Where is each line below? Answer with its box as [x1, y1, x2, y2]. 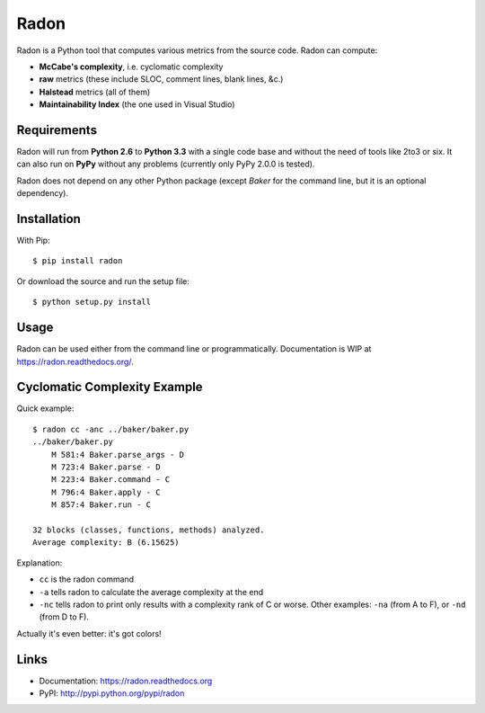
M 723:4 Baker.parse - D [50, 462, 161, 472]
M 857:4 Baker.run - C [50, 500, 152, 510]
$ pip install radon [32, 256, 123, 266]
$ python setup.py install [32, 297, 152, 307]
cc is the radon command [39, 574, 135, 584]
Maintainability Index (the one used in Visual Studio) [39, 99, 235, 110]
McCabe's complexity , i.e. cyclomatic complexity [39, 61, 224, 72]
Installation [16, 211, 81, 227]
